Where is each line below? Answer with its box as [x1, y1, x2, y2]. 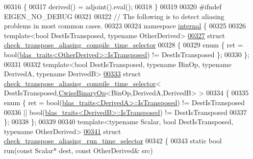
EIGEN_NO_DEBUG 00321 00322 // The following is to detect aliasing [4, 11, 225, 21]
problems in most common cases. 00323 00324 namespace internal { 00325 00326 [4, 21, 246, 31]
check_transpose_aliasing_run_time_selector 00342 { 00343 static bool [4, 136, 222, 146]
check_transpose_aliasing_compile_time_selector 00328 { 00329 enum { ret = [4, 40, 243, 50]
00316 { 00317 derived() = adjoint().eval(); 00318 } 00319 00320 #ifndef [4, 1, 222, 11]
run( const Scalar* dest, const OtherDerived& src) [4, 145, 153, 155]
